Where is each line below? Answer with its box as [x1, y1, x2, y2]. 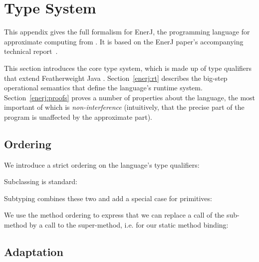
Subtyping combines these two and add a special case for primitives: [4, 193, 212, 203]
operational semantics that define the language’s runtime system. [4, 82, 203, 93]
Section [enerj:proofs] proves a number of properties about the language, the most [4, 92, 256, 102]
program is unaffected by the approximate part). [4, 111, 152, 122]
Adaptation [4, 244, 63, 260]
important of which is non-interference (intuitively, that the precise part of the [4, 102, 245, 112]
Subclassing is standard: [4, 176, 77, 187]
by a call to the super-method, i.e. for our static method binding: [29, 220, 229, 230]
